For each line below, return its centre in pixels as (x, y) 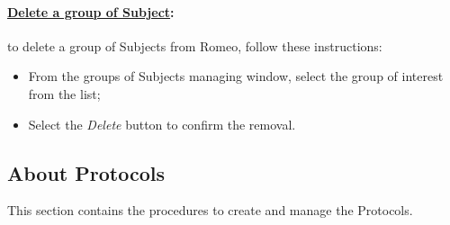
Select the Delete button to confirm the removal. (162, 124)
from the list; (64, 93)
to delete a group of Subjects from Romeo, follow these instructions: (195, 45)
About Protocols (86, 172)
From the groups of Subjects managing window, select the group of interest (236, 76)
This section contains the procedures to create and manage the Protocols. (210, 210)
